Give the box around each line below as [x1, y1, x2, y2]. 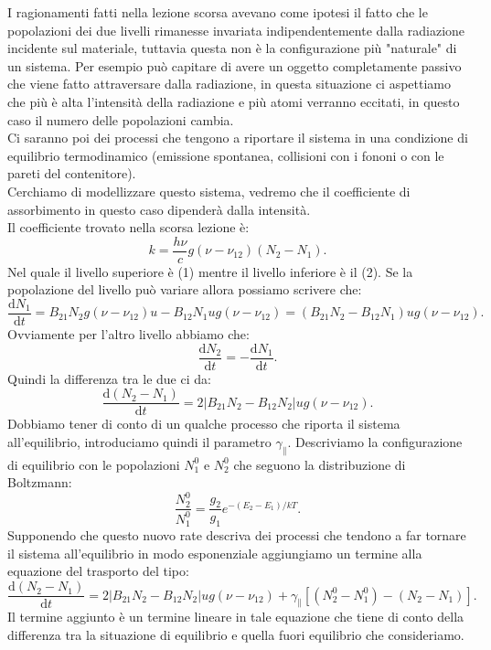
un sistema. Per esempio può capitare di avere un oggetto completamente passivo [7, 56, 462, 75]
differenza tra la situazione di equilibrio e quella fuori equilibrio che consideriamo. [7, 624, 464, 644]
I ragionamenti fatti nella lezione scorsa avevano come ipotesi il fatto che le [7, 3, 428, 21]
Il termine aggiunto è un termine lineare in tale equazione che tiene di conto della [7, 607, 464, 626]
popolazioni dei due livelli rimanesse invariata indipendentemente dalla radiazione [7, 20, 465, 39]
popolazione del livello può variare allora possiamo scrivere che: [7, 280, 362, 299]
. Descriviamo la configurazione [287, 432, 463, 451]
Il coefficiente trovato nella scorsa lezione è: [7, 218, 250, 237]
